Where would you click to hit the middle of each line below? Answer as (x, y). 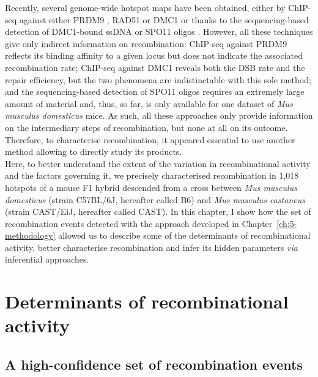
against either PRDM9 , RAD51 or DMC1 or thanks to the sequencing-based (164, 19)
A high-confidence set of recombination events (154, 364)
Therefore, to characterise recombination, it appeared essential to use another (150, 139)
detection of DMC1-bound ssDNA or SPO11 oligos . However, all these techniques (159, 32)
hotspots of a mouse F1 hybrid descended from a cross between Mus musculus (151, 187)
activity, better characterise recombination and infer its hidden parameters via (151, 247)
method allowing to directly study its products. (94, 151)
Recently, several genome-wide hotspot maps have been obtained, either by (145, 7)
